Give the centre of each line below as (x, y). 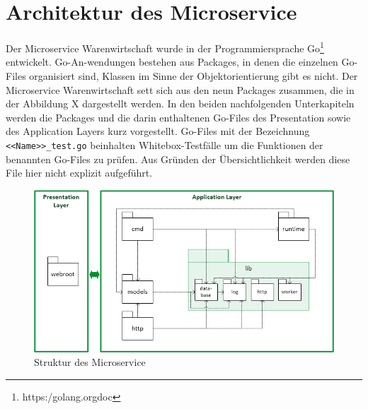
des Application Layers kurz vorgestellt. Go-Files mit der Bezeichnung (158, 131)
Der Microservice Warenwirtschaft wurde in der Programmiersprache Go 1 (165, 47)
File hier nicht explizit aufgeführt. (79, 173)
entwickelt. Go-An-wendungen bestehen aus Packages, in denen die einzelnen (172, 62)
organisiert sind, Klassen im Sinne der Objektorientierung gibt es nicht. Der (194, 75)
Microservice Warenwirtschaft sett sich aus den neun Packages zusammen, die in (180, 89)
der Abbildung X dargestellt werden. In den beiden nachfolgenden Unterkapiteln (180, 103)
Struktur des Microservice (90, 362)
